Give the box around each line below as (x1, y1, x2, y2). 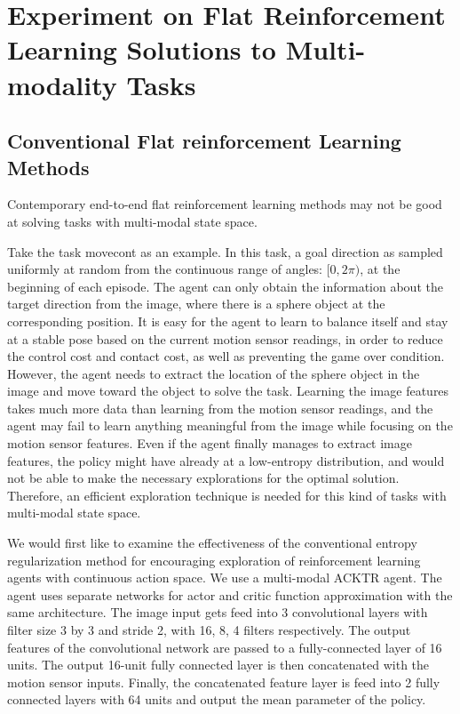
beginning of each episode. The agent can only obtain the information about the (7, 277, 443, 295)
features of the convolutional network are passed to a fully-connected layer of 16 (7, 638, 442, 656)
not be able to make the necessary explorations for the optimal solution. (7, 469, 400, 487)
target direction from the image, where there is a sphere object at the (7, 294, 385, 313)
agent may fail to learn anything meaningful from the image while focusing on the (7, 416, 453, 435)
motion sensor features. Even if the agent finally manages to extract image (7, 434, 412, 453)
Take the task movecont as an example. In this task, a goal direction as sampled (7, 242, 443, 261)
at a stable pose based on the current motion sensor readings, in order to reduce (7, 329, 443, 348)
